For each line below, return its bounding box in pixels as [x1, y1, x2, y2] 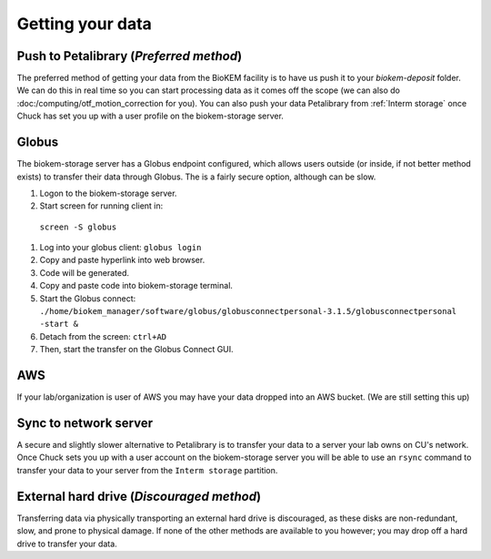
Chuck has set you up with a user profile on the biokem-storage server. [16, 110, 284, 122]
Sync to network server [16, 415, 154, 431]
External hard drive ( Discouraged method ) [16, 488, 262, 504]
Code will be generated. [39, 267, 130, 278]
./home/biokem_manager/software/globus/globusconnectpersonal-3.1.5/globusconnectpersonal [39, 306, 457, 317]
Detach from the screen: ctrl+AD [39, 330, 167, 341]
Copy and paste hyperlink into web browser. [39, 255, 205, 266]
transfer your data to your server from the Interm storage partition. [16, 464, 278, 475]
